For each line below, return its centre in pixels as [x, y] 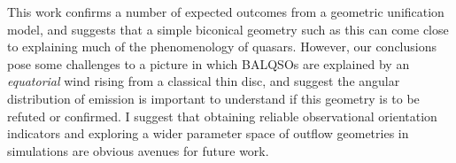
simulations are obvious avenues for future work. [138, 150]
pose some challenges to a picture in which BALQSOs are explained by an [209, 63]
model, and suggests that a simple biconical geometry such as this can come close [228, 29]
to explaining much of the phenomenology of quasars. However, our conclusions [222, 47]
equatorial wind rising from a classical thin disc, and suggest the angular [204, 81]
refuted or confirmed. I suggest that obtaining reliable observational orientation [222, 116]
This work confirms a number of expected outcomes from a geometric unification [226, 12]
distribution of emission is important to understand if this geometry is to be [213, 98]
